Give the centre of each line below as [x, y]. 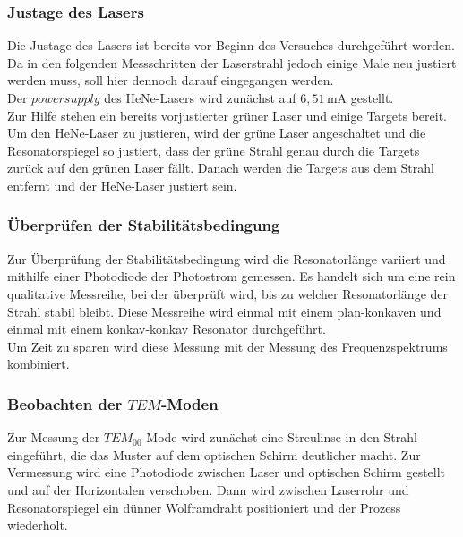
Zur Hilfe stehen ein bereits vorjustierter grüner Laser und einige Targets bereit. [227, 115]
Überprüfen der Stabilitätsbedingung [144, 225]
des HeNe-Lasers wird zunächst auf [200, 98]
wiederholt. [38, 525]
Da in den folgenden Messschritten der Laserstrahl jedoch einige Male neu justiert [232, 62]
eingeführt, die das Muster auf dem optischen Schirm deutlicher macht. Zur [214, 454]
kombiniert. [39, 364]
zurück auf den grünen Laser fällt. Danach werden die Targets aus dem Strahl [221, 168]
